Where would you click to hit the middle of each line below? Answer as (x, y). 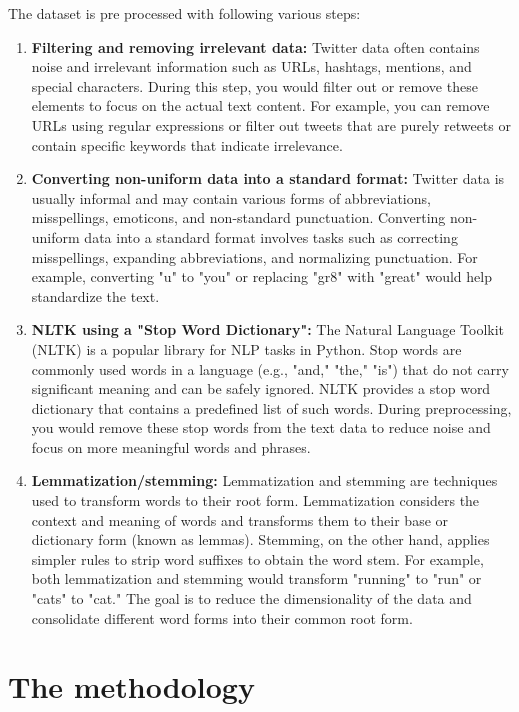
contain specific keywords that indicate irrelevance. (187, 144)
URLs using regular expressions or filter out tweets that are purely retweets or (271, 124)
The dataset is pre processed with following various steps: (184, 13)
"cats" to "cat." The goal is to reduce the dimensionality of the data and (251, 598)
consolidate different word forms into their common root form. (222, 617)
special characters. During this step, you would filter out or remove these (254, 85)
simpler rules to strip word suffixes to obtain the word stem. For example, (257, 558)
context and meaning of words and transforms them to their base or (240, 519)
